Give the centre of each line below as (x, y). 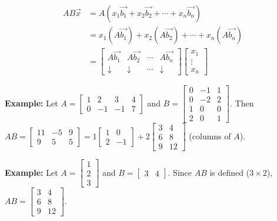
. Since (180, 172)
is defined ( (230, 172)
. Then (242, 103)
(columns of (210, 135)
